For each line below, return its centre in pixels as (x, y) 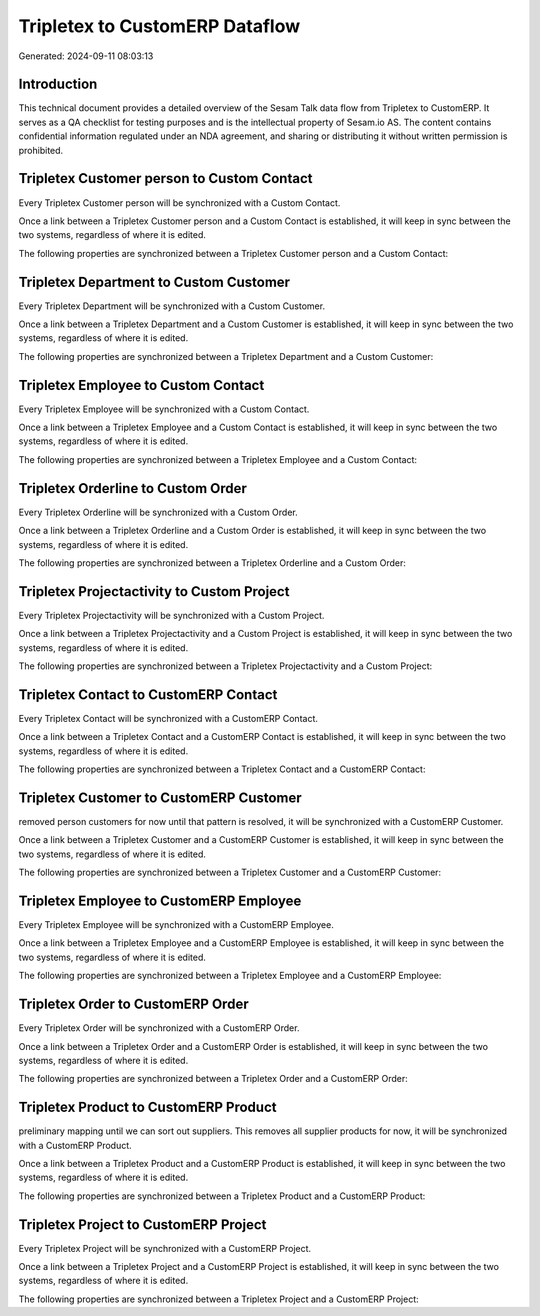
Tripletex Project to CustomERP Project (142, 1224)
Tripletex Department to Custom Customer (154, 281)
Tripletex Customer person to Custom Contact (165, 178)
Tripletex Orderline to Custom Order (132, 488)
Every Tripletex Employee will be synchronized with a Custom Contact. (164, 409)
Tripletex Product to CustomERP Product (147, 1107)
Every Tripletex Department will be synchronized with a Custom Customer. (171, 306)
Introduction (58, 84)
